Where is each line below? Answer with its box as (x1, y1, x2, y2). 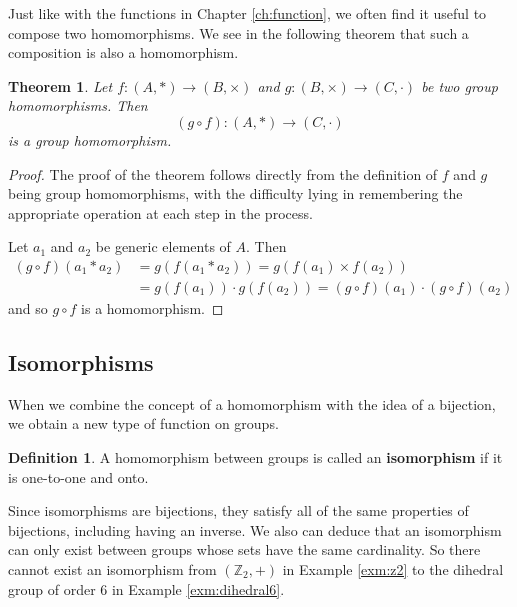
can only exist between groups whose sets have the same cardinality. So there (8, 539, 481, 560)
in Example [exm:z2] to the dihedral (282, 558, 504, 579)
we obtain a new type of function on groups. (8, 413, 279, 434)
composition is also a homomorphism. (8, 42, 239, 63)
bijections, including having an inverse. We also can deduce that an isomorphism (8, 519, 502, 540)
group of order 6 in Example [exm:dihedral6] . (8, 578, 285, 599)
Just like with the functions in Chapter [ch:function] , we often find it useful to (8, 3, 487, 23)
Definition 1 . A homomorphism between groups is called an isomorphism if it (8, 446, 503, 467)
